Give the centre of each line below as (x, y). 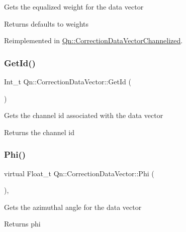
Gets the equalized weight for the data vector (74, 7)
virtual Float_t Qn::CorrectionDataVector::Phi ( (79, 173)
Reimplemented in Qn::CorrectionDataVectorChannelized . (94, 40)
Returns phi (22, 224)
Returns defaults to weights (46, 23)
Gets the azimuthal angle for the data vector (73, 207)
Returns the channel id (39, 132)
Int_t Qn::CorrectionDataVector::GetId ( (68, 81)
